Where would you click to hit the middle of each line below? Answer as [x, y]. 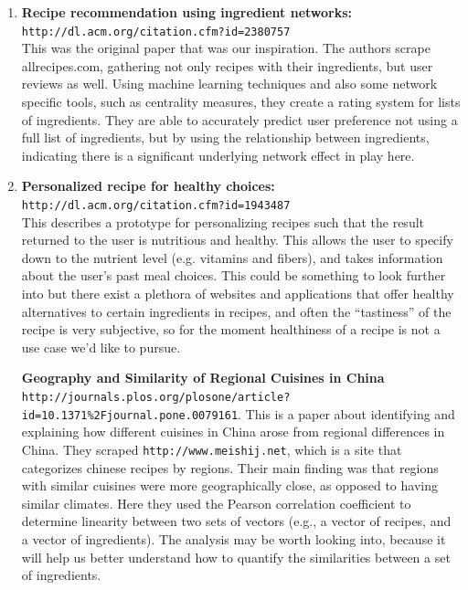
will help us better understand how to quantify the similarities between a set [236, 557]
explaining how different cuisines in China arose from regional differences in [233, 432]
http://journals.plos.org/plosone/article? [156, 397]
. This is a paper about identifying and [346, 413]
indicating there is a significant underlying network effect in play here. [218, 155]
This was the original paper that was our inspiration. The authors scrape [226, 48]
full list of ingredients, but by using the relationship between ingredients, [225, 137]
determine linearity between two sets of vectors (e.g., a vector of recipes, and [236, 521]
